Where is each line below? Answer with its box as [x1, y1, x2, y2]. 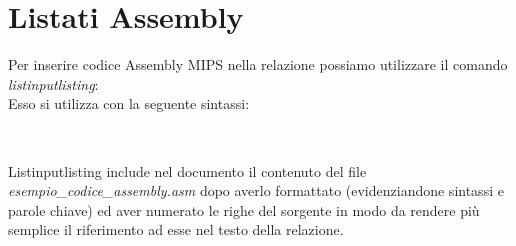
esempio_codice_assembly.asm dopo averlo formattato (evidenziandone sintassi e [8, 180, 504, 201]
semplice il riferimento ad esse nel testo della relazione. [8, 219, 344, 240]
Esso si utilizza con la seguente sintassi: [8, 93, 250, 114]
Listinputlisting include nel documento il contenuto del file [8, 160, 367, 181]
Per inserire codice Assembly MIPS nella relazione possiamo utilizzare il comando [8, 54, 508, 75]
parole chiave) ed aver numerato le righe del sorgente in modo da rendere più [8, 199, 480, 220]
